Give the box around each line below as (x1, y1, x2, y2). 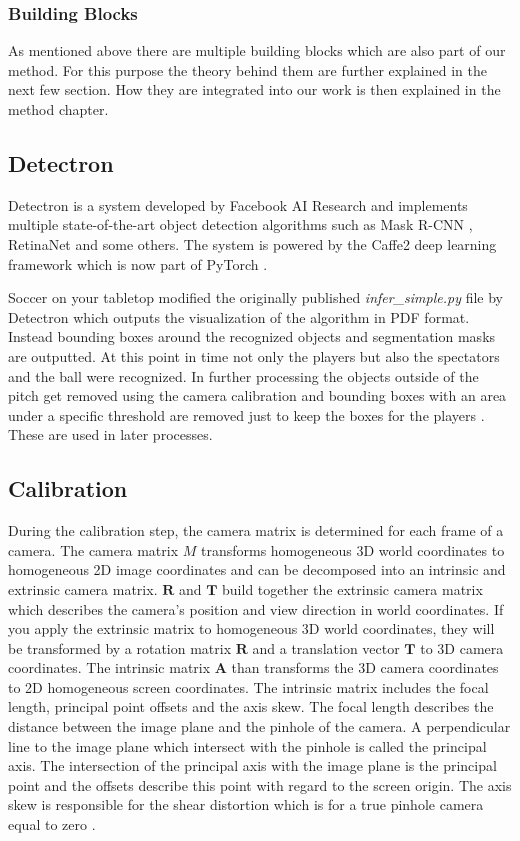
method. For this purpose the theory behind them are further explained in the (8, 59, 487, 80)
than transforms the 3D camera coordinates (231, 657, 499, 678)
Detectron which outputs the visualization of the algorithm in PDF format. (8, 306, 470, 327)
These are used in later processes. (8, 424, 213, 445)
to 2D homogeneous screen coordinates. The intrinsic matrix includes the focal (8, 676, 489, 697)
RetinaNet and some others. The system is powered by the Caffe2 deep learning (8, 233, 497, 254)
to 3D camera (420, 637, 504, 658)
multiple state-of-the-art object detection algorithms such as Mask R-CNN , (8, 214, 473, 235)
